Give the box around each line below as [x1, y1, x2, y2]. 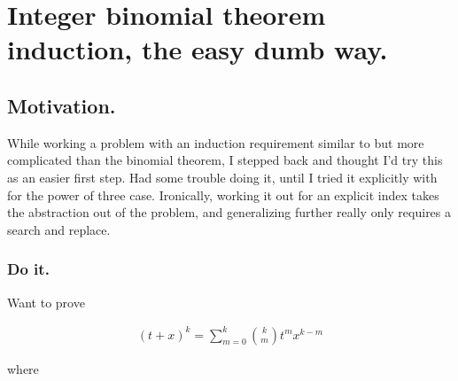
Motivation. [7, 91, 116, 119]
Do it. [7, 258, 50, 280]
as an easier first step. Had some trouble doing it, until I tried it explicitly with [7, 167, 438, 186]
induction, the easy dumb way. [7, 31, 388, 67]
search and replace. [7, 220, 111, 238]
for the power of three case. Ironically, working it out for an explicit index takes [7, 185, 439, 204]
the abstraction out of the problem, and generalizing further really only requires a [7, 203, 452, 222]
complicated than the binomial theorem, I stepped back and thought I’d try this [7, 151, 443, 169]
